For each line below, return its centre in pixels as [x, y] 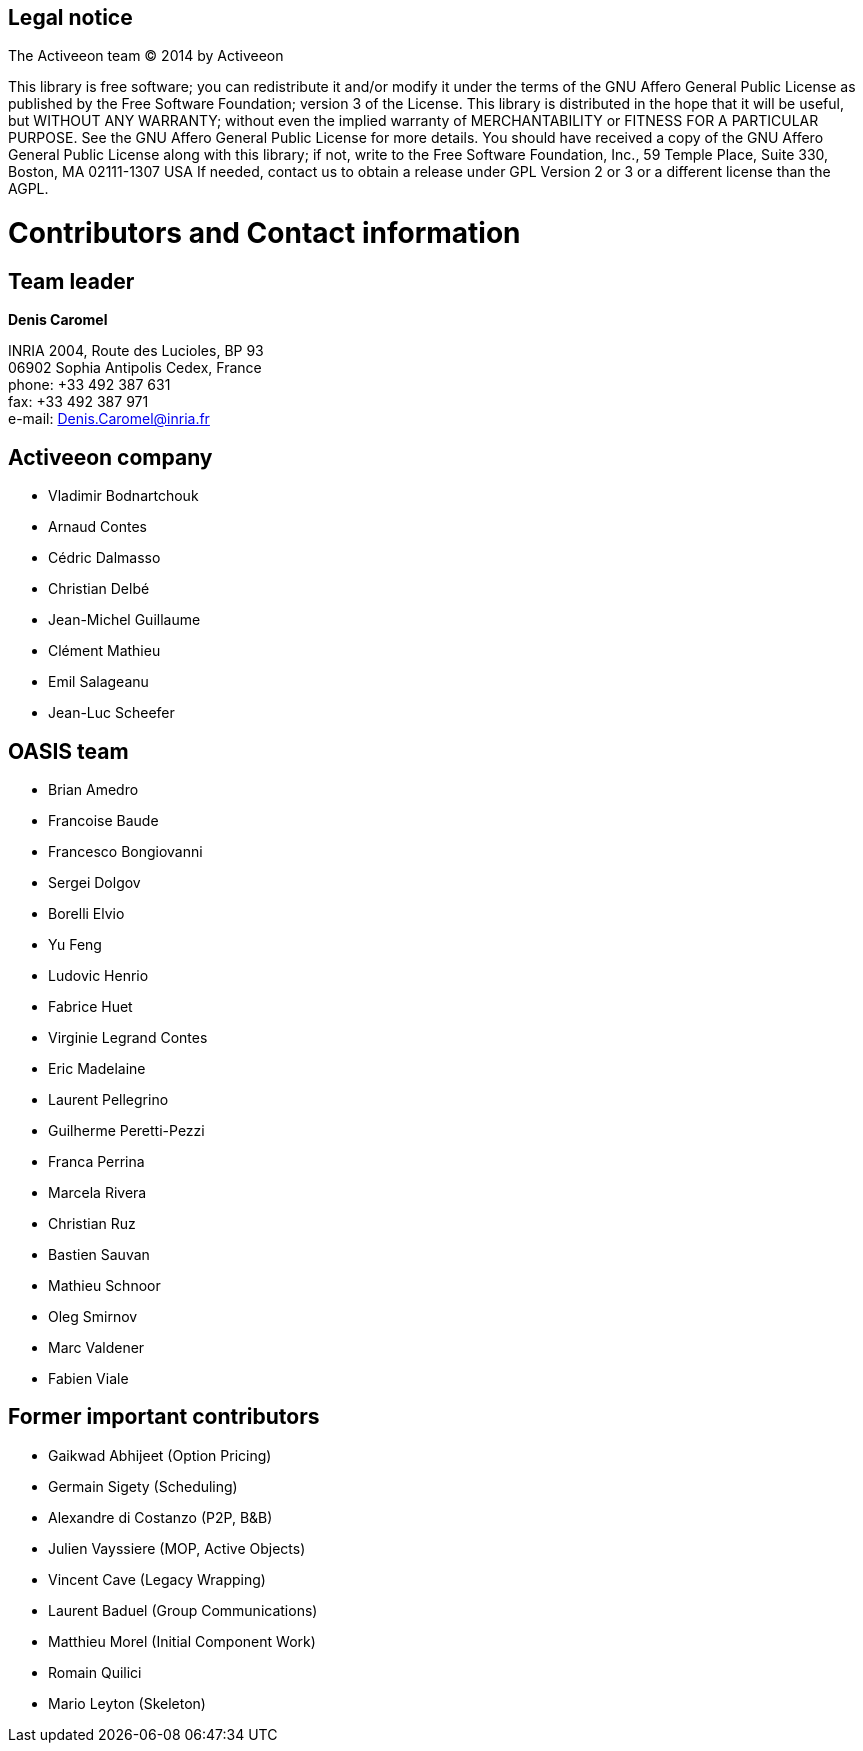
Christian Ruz [92, 1224]
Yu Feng [75, 945]
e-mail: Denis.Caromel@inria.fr [109, 419]
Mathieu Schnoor [104, 1286]
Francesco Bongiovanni [125, 852]
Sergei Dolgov [94, 883]
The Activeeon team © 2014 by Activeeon [146, 56]
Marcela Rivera [97, 1193]
